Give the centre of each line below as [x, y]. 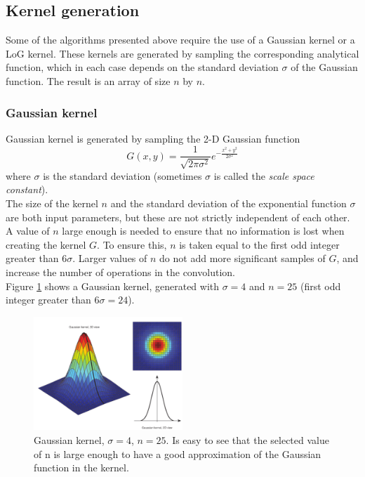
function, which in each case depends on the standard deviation [142, 67]
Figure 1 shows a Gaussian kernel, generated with [113, 286]
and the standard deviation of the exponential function [228, 203]
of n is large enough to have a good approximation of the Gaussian [178, 453]
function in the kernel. [81, 468]
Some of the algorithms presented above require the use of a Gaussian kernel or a [180, 40]
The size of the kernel [52, 203]
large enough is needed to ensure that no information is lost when [203, 231]
